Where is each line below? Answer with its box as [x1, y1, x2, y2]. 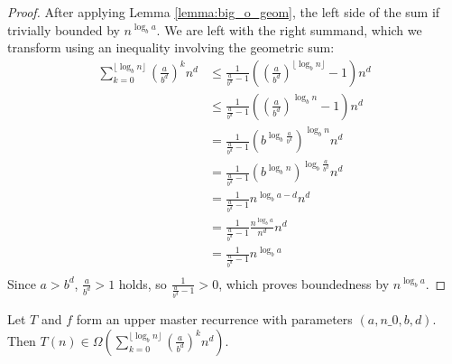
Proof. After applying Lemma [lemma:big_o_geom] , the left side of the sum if [7, 3, 440, 21]
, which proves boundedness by [218, 274, 390, 293]
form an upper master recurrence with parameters [76, 310, 353, 329]
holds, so [118, 274, 167, 293]
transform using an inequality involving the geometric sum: [7, 38, 335, 57]
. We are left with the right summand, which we [156, 20, 422, 39]
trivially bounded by [7, 20, 120, 39]
